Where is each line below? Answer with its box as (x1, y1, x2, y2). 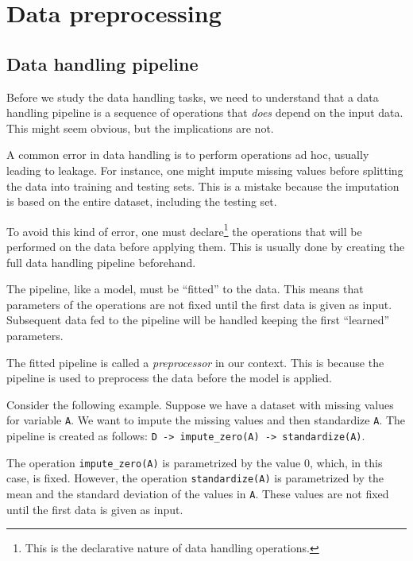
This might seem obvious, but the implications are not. (6, 119, 274, 136)
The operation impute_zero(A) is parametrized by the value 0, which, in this (6, 454, 383, 470)
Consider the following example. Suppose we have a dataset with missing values (6, 396, 394, 412)
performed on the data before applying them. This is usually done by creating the (6, 238, 405, 254)
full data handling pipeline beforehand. (6, 253, 196, 270)
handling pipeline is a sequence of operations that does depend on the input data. (6, 104, 403, 121)
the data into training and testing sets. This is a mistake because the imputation (6, 177, 399, 194)
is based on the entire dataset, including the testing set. (6, 193, 277, 210)
